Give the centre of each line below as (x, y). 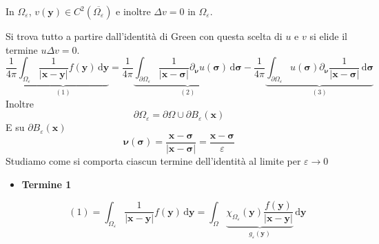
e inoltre (133, 11)
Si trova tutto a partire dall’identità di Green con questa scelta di (144, 36)
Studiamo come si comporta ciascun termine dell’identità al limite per (153, 161)
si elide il (328, 36)
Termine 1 (47, 184)
